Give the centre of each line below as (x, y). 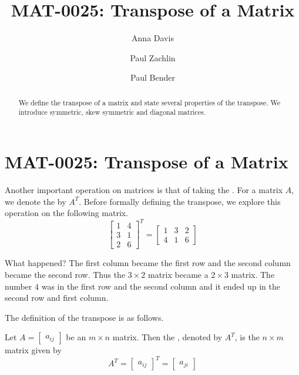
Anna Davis (153, 38)
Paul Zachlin (153, 57)
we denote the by (36, 201)
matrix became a (178, 274)
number (19, 286)
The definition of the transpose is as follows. (84, 317)
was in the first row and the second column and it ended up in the (161, 286)
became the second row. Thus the (65, 274)
